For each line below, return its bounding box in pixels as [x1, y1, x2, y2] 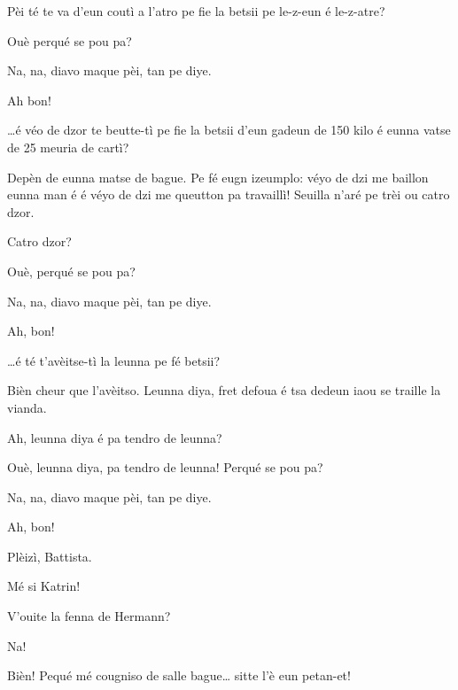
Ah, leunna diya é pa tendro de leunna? [7, 428, 222, 446]
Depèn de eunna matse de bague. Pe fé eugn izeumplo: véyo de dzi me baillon [7, 167, 429, 186]
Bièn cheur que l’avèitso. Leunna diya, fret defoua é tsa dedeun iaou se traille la [7, 381, 441, 399]
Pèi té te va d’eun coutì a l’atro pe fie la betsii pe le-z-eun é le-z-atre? [7, 2, 385, 19]
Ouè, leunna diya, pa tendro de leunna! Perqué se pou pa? [7, 458, 323, 477]
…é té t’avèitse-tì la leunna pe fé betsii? [7, 351, 221, 369]
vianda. [7, 398, 47, 416]
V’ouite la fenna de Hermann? [7, 607, 171, 625]
